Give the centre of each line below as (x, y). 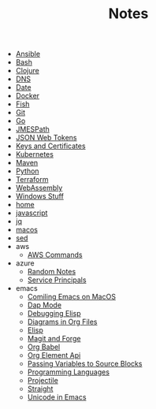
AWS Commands (55, 255)
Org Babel (44, 347)
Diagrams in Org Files (62, 322)
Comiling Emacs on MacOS (72, 297)
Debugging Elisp (54, 314)
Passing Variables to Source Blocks (85, 364)
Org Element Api (54, 355)
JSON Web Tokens (46, 138)
